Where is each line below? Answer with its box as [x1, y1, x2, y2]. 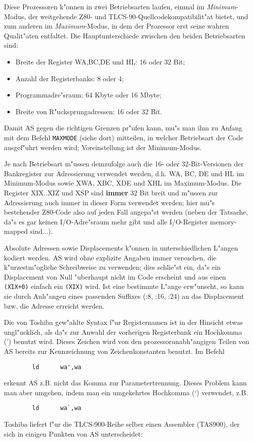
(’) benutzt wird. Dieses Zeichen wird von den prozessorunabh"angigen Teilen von [4, 336, 250, 347]
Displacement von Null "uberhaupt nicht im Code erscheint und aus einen [4, 271, 226, 282]
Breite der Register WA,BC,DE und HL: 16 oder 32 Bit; [15, 56, 185, 66]
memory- [210, 216, 237, 226]
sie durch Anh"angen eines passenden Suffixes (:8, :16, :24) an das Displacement [4, 290, 244, 301]
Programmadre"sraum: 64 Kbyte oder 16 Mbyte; [15, 90, 162, 100]
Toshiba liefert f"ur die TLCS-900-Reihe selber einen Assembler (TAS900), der [4, 419, 240, 429]
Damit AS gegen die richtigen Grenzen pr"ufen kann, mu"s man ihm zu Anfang [4, 123, 243, 133]
